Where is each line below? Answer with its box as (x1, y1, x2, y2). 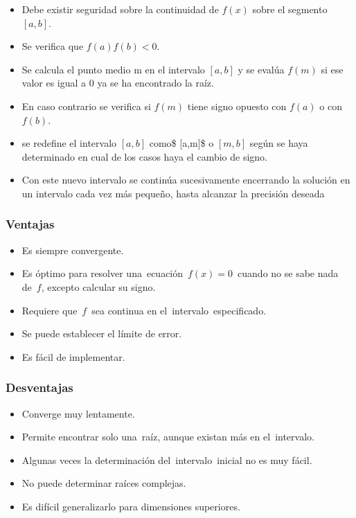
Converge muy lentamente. (21, 406, 135, 420)
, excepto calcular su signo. (41, 279, 156, 294)
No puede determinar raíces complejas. (21, 476, 186, 490)
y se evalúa (238, 62, 285, 76)
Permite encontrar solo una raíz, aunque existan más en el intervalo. (21, 429, 314, 444)
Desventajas (6, 379, 73, 396)
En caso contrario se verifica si (21, 98, 151, 113)
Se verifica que (21, 39, 84, 53)
